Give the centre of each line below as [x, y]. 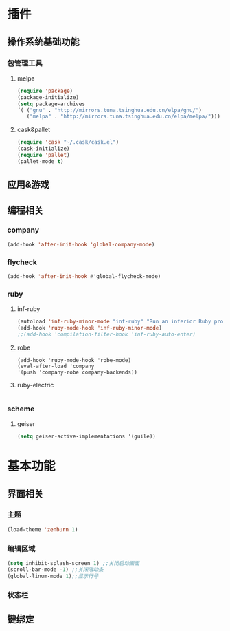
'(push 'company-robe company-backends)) [77, 372]
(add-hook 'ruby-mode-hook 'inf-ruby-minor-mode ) [90, 328]
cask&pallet [33, 130]
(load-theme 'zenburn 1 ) [43, 530]
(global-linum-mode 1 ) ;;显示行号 [53, 576]
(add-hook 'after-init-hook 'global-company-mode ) [81, 244]
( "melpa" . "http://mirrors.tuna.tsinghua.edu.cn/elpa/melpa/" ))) [124, 117]
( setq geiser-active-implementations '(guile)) [86, 437]
